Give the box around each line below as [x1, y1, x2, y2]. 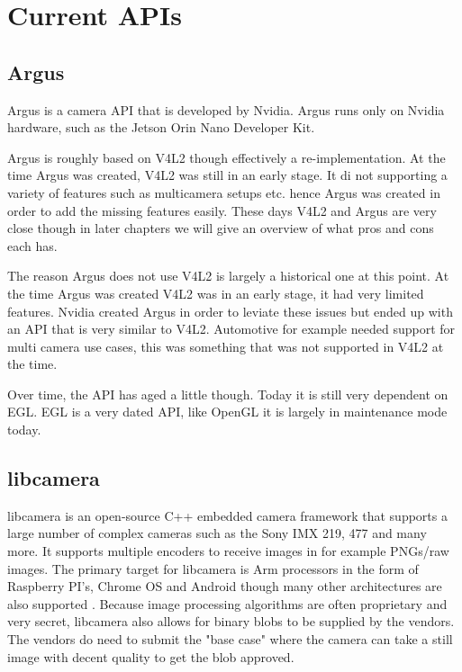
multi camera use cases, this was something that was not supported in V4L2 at [7, 336, 444, 355]
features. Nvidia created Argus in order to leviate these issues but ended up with [7, 301, 453, 320]
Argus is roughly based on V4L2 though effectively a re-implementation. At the [7, 148, 446, 166]
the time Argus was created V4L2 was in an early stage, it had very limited [7, 283, 424, 302]
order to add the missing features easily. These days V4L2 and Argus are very [7, 201, 437, 220]
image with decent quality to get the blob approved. [7, 647, 294, 666]
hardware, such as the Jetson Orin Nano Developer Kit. [7, 118, 315, 137]
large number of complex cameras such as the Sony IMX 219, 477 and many [7, 524, 427, 542]
